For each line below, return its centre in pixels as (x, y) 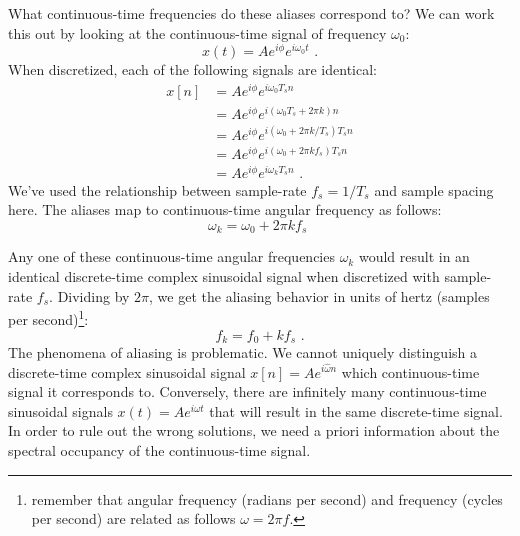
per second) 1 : (48, 317)
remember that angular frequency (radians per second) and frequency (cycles (267, 498)
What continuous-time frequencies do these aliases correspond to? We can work (251, 13)
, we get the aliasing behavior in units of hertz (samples (319, 295)
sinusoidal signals (60, 410)
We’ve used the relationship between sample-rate (157, 189)
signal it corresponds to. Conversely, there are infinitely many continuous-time (247, 391)
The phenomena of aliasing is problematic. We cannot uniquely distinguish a (242, 351)
